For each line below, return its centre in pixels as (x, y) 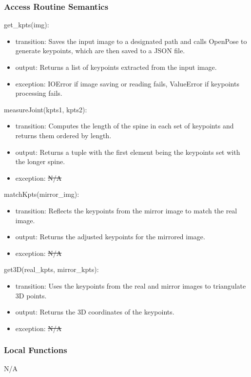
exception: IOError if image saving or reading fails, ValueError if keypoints (127, 83)
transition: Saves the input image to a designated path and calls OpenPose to (131, 41)
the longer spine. (40, 161)
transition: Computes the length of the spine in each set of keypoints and (125, 126)
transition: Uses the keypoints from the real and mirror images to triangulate (131, 285)
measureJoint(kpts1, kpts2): (46, 109)
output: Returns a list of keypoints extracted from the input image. (116, 67)
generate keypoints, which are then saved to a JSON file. (100, 51)
